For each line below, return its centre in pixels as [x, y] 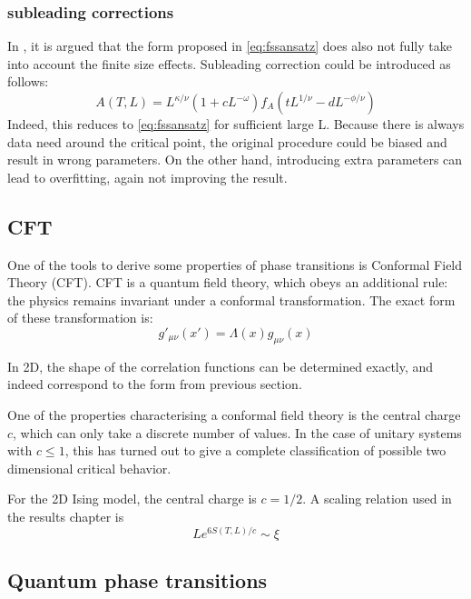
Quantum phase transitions [137, 579]
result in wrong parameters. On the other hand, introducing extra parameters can [235, 160]
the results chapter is [66, 516]
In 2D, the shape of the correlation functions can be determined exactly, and [221, 366]
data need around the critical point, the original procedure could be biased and [227, 141]
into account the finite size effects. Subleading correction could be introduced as [229, 63]
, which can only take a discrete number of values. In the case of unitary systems [237, 432]
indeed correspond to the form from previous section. [155, 384]
